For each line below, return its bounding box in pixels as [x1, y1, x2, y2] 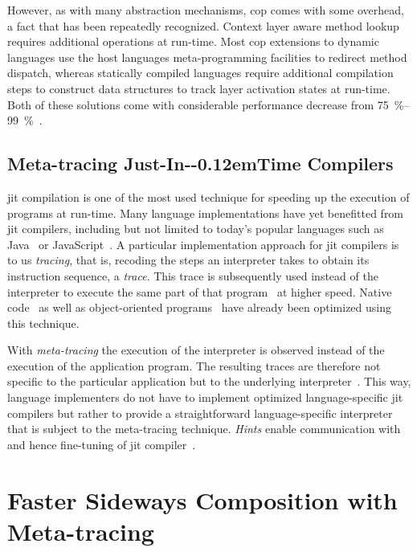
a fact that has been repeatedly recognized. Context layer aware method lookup [7, 17, 399, 34]
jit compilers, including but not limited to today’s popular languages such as [7, 220, 384, 237]
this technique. [7, 314, 80, 331]
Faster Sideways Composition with [7, 483, 398, 516]
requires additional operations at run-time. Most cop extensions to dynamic [7, 33, 379, 50]
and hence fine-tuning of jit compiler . [7, 435, 196, 452]
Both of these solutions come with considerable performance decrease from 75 [7, 96, 389, 112]
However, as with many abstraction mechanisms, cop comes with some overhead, [7, 2, 404, 18]
